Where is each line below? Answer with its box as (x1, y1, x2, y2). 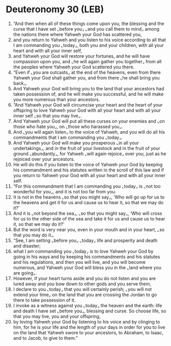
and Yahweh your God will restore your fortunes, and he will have (13, 53, 150, 59)
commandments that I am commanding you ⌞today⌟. (13, 134, 123, 140)
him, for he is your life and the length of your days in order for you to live (13, 324, 165, 330)
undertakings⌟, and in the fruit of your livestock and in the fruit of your (13, 145, 161, 151)
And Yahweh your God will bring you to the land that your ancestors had (13, 85, 164, 91)
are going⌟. (13, 269, 37, 276)
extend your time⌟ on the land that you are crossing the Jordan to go (13, 291, 157, 298)
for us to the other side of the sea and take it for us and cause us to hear (13, 215, 165, 221)
